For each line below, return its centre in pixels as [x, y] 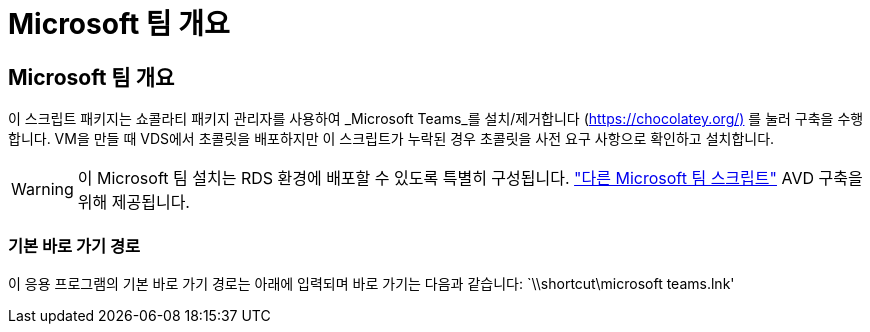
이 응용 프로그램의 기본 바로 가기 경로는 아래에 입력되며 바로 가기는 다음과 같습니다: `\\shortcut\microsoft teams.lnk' [371, 283]
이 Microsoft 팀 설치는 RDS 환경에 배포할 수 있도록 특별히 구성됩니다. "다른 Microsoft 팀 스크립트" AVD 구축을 [470, 178]
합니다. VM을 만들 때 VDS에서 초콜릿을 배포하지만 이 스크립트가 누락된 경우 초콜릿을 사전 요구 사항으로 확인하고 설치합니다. [391, 139]
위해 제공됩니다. [133, 202]
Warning [42, 189]
